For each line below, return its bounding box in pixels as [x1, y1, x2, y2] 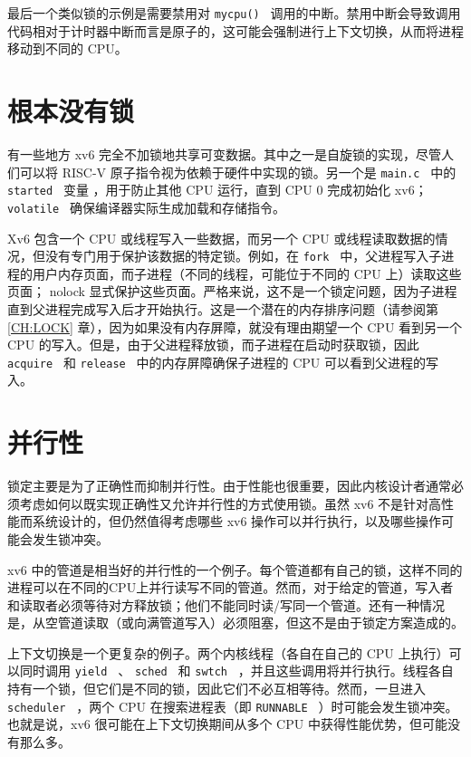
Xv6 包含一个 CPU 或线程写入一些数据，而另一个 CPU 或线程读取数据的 [7, 228, 436, 247]
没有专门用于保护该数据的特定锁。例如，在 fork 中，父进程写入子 [44, 246, 442, 265]
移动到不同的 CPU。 [7, 39, 128, 58]
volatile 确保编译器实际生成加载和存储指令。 [7, 197, 286, 216]
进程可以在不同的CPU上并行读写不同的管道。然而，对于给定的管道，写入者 [7, 578, 454, 597]
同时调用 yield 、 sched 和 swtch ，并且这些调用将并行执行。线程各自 [19, 661, 454, 680]
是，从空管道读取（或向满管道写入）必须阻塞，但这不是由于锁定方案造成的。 [7, 613, 464, 632]
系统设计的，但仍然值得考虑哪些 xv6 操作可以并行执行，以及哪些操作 [32, 512, 442, 531]
